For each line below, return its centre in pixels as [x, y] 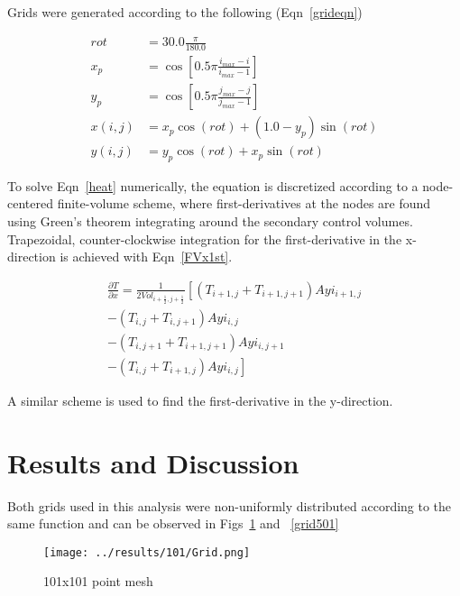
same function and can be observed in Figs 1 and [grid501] [173, 523]
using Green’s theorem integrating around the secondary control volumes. [210, 221]
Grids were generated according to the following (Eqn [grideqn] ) [185, 12]
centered [30, 203]
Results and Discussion [153, 462]
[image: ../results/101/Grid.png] [147, 552]
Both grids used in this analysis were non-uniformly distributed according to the [230, 505]
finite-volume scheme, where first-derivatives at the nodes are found [244, 203]
